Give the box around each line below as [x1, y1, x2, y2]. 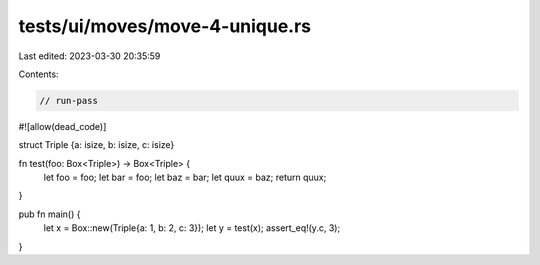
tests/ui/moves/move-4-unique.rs [18, 15, 312, 37]
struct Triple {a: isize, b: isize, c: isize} [18, 139, 175, 151]
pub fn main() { [18, 208, 81, 220]
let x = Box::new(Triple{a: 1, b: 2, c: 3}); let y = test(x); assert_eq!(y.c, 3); [43, 222, 341, 234]
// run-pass [39, 95, 99, 106]
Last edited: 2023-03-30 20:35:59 [18, 50, 161, 62]
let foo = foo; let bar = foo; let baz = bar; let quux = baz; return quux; [43, 171, 327, 184]
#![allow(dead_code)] [18, 120, 107, 132]
